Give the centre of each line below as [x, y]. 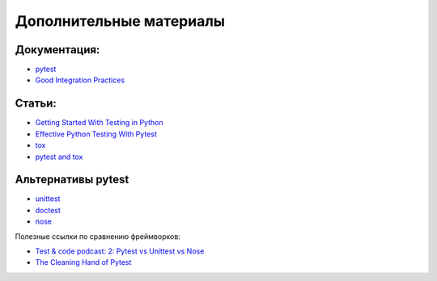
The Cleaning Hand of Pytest [83, 262]
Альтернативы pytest [72, 180]
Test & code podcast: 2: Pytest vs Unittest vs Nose [120, 251]
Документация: [57, 50]
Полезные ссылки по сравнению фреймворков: [98, 236]
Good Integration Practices [80, 80]
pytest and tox [59, 157]
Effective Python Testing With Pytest [96, 134]
